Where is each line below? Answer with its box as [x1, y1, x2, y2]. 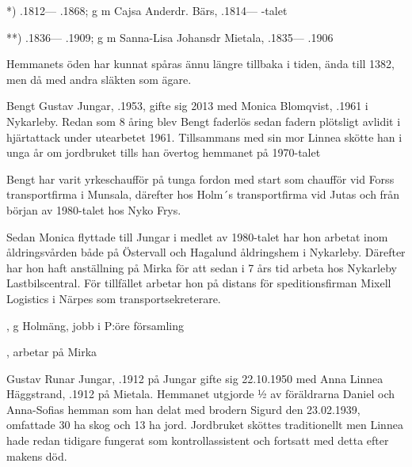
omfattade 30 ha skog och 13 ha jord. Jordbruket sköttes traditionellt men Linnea [6, 416, 403, 433]
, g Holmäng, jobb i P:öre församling [6, 317, 184, 333]
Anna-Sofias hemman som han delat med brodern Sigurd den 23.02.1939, [6, 401, 360, 417]
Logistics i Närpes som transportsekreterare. [6, 290, 221, 306]
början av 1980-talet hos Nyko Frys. [6, 201, 181, 218]
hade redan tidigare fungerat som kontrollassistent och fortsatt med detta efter [6, 432, 389, 449]
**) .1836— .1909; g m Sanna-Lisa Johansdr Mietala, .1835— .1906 [6, 28, 334, 45]
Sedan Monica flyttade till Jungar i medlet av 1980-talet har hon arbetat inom [6, 228, 388, 245]
